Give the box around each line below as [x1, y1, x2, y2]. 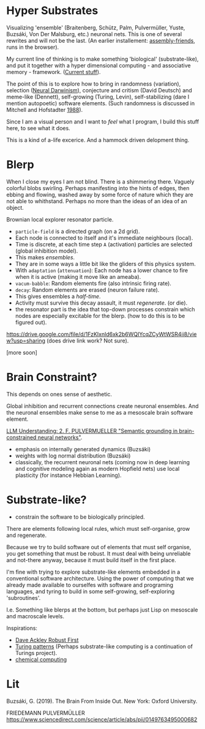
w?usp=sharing [6, 337, 46, 344]
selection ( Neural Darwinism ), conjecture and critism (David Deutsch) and [6, 86, 193, 94]
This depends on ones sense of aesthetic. [6, 390, 112, 398]
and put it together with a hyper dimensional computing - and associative [6, 62, 191, 69]
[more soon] [6, 349, 38, 356]
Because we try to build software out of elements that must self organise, [6, 543, 192, 550]
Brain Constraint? [6, 371, 97, 384]
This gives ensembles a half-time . [15, 292, 101, 300]
